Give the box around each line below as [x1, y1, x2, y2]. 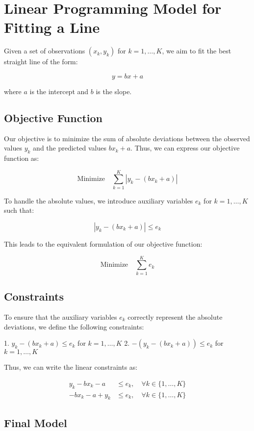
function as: [4, 153, 39, 163]
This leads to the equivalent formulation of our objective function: [4, 239, 203, 249]
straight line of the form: [4, 56, 78, 67]
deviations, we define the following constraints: [4, 321, 144, 331]
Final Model [4, 415, 67, 430]
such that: [4, 205, 34, 215]
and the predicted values [33, 143, 106, 153]
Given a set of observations [4, 46, 85, 56]
